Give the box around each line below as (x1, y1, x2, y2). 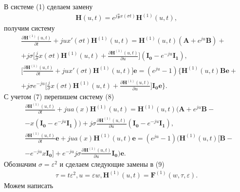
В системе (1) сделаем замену (4, 1, 93, 11)
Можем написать (4, 180, 54, 190)
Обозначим (4, 158, 37, 169)
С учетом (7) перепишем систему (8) (4, 91, 114, 101)
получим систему (4, 23, 55, 33)
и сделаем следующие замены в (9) (59, 158, 165, 169)
